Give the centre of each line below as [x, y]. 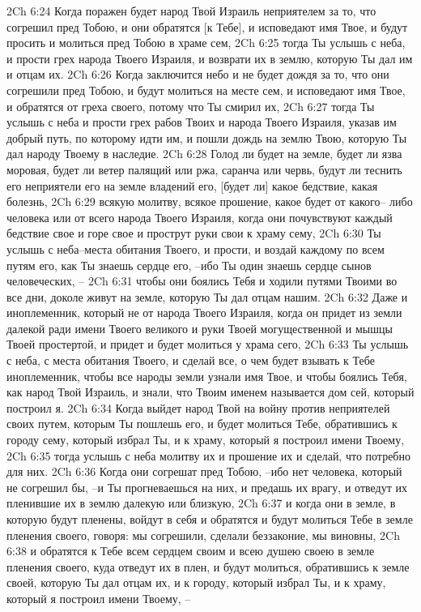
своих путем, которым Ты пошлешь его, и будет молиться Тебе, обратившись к [202, 424]
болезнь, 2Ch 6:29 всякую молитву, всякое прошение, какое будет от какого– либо [210, 201]
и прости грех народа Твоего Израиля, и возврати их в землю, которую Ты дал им [210, 58]
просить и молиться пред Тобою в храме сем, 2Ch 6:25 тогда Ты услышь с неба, [206, 43]
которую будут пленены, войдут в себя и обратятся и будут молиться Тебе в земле [210, 519]
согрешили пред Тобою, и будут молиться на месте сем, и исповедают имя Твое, [206, 90]
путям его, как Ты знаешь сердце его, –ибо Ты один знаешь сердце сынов [189, 265]
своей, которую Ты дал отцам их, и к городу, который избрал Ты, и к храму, [196, 582]
